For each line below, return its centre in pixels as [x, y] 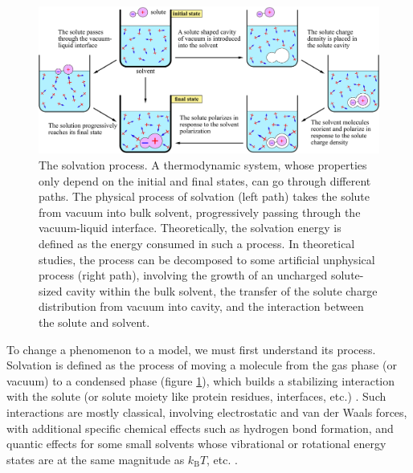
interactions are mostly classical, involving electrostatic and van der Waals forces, [207, 412]
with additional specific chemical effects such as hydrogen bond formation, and [200, 428]
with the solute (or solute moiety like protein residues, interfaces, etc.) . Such [196, 396]
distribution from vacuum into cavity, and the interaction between [201, 306]
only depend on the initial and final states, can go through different [205, 180]
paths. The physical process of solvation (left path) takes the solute [204, 196]
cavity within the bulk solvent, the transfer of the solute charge [222, 290]
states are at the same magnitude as [96, 459]
